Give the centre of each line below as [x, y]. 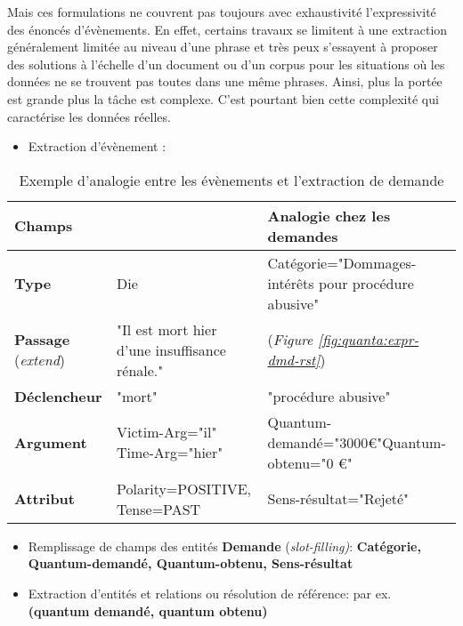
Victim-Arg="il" [167, 432]
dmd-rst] [294, 360]
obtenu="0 [301, 462]
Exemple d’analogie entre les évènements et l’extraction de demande [231, 180]
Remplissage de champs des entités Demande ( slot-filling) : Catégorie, [224, 546]
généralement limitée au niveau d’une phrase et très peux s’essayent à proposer [223, 47]
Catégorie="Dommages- [342, 262]
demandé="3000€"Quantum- [357, 442]
